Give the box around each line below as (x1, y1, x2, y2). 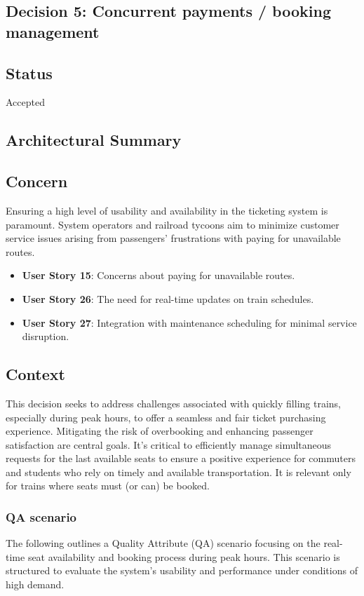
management (6, 20, 100, 42)
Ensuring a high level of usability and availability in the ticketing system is (6, 203, 328, 217)
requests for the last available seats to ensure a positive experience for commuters (6, 451, 356, 466)
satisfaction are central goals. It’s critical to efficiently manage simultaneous (6, 437, 332, 452)
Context (6, 363, 65, 385)
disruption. (22, 329, 69, 344)
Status (6, 62, 53, 83)
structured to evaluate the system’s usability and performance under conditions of (6, 563, 358, 578)
